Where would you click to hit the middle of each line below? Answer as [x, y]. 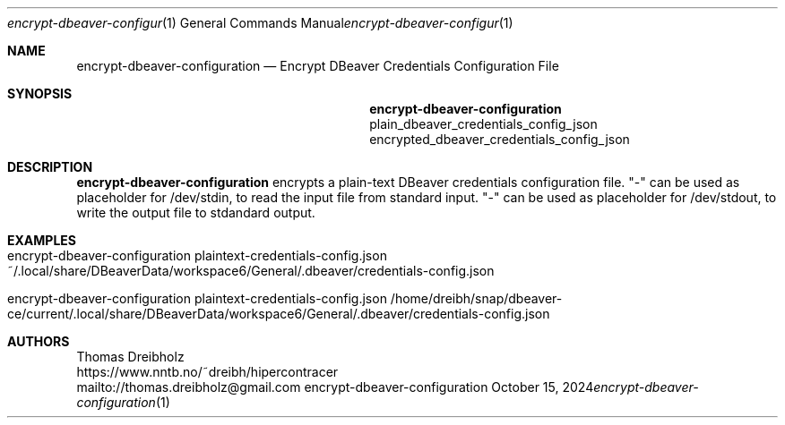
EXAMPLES [42, 240]
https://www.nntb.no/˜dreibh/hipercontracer [207, 372]
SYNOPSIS [40, 93]
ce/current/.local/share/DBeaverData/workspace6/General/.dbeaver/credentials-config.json [279, 314]
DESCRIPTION [50, 167]
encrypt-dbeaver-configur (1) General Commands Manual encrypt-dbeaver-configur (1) [260, 23]
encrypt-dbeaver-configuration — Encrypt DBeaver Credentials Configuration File [318, 66]
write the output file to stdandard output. [196, 212]
